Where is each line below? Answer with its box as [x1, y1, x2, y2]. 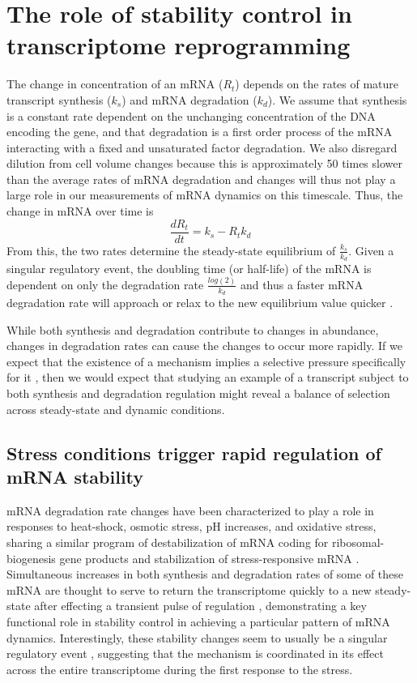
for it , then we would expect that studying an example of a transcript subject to [6, 369, 409, 386]
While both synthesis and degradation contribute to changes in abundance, [6, 321, 379, 338]
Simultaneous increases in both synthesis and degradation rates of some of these [6, 566, 404, 583]
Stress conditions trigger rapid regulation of [6, 440, 381, 465]
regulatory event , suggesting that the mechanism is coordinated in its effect [6, 645, 384, 662]
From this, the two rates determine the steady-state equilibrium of [6, 241, 336, 258]
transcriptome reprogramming [6, 28, 351, 62]
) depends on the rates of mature [235, 75, 399, 92]
